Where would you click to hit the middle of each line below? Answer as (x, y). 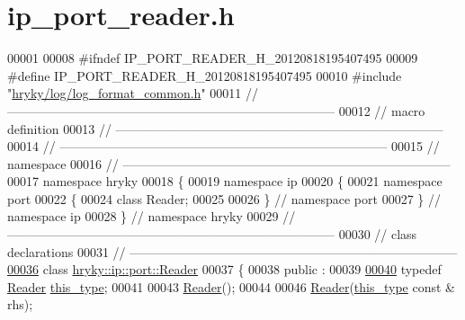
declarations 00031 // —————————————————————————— (232, 251)
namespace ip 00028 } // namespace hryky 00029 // (152, 216)
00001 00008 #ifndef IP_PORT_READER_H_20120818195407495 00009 (213, 58)
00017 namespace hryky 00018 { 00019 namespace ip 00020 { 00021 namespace (225, 181)
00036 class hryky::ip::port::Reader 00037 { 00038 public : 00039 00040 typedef (224, 269)
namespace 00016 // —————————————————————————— (229, 163)
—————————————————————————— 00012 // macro (216, 110)
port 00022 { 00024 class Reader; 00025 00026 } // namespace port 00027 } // (224, 198)
